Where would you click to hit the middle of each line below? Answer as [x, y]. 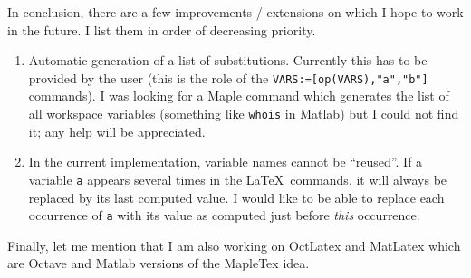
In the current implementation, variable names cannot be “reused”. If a [226, 162]
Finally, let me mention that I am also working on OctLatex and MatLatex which [234, 245]
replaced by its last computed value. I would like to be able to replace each [236, 197]
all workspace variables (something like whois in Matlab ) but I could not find [244, 114]
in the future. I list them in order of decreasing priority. [162, 29]
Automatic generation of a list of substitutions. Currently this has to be [228, 60]
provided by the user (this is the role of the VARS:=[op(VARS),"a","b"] [228, 77]
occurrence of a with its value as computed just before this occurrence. [224, 215]
